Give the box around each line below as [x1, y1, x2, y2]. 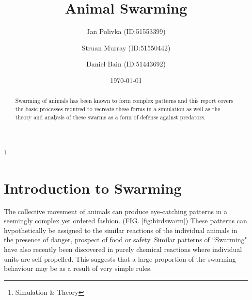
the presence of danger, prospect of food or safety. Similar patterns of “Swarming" [4, 234, 247, 245]
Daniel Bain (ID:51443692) [86, 59, 166, 69]
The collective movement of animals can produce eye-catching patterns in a [4, 206, 228, 216]
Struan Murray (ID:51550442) [81, 42, 171, 52]
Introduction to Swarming [4, 178, 182, 198]
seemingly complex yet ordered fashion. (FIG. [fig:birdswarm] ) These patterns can [4, 216, 247, 226]
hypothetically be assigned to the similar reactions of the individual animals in [4, 225, 237, 235]
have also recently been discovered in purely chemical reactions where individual [4, 244, 242, 254]
